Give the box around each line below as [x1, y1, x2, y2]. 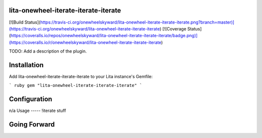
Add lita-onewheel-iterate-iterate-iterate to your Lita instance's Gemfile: [9, 73, 153, 79]
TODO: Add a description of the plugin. [9, 48, 87, 54]
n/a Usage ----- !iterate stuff [9, 108, 66, 113]
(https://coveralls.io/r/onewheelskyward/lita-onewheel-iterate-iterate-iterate [9, 39, 162, 45]
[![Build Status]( [9, 19, 41, 25]
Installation [9, 61, 44, 69]
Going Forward [9, 121, 55, 129]
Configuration [9, 95, 52, 103]
